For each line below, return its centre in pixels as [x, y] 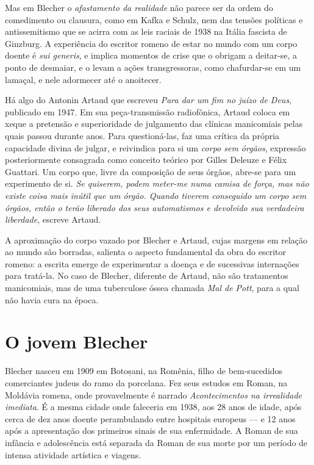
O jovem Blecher [77, 341]
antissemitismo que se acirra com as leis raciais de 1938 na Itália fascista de [146, 31]
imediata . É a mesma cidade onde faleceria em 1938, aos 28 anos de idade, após [153, 407]
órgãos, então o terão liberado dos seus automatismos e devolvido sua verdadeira [155, 207]
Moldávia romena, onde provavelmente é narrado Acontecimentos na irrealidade [154, 395]
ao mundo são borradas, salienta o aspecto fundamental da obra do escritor [146, 252]
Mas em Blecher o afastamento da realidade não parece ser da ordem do [139, 7]
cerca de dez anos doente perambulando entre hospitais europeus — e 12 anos [150, 418]
